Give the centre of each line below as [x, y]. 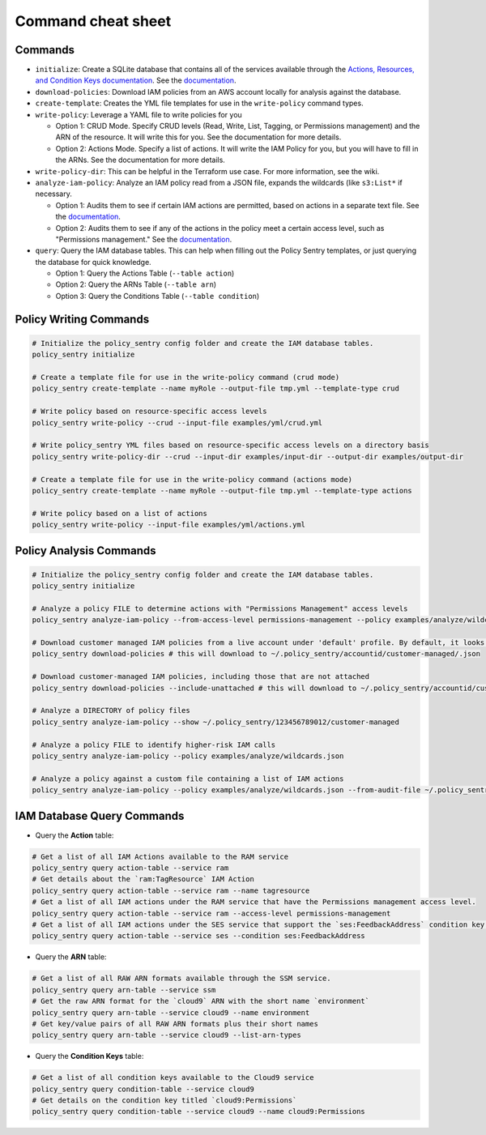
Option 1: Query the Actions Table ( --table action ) [145, 273]
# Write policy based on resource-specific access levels [149, 412]
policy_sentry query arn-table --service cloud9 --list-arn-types [166, 1035]
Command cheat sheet [93, 21]
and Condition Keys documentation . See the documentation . [136, 80]
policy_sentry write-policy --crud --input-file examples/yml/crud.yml [177, 422]
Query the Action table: [75, 835]
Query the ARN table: [71, 957]
